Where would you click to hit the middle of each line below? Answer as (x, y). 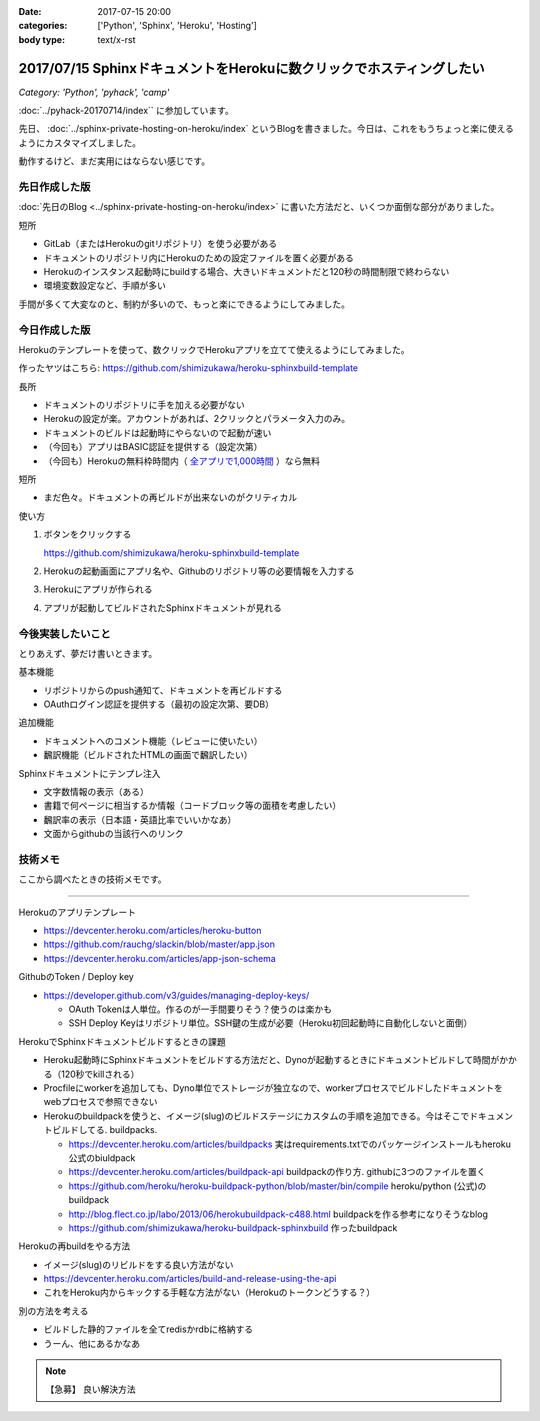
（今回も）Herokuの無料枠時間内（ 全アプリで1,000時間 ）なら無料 (181, 461)
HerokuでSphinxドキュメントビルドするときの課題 (122, 1041)
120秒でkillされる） (100, 1074)
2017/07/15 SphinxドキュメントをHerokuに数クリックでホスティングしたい (251, 68)
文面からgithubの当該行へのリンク (113, 834)
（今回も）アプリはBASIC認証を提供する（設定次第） (153, 447)
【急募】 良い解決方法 (90, 1389)
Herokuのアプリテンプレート (77, 912)
